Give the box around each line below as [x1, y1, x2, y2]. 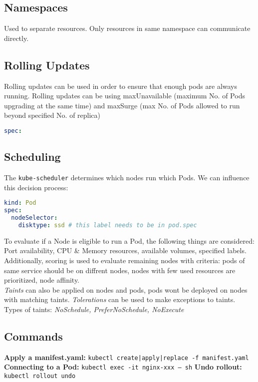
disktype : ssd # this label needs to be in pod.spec [18, 221, 197, 229]
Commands [4, 328, 63, 344]
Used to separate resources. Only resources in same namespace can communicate [4, 23, 251, 33]
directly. [4, 32, 29, 43]
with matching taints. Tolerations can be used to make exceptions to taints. [4, 294, 236, 305]
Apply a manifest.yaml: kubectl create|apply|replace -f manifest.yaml [4, 352, 249, 362]
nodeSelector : [11, 214, 58, 222]
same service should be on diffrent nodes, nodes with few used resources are [4, 265, 236, 275]
